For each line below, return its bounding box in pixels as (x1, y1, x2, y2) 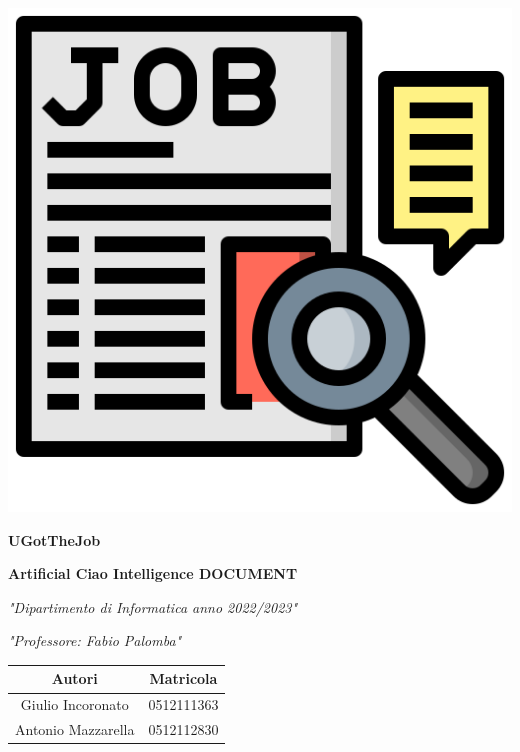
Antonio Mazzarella (15, 719, 135, 740)
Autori (51, 668, 98, 689)
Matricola (149, 668, 218, 689)
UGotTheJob (8, 529, 101, 550)
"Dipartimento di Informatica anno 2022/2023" (8, 596, 298, 617)
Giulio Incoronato (20, 694, 129, 715)
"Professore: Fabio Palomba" (8, 630, 182, 651)
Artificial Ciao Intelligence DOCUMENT (8, 563, 298, 584)
